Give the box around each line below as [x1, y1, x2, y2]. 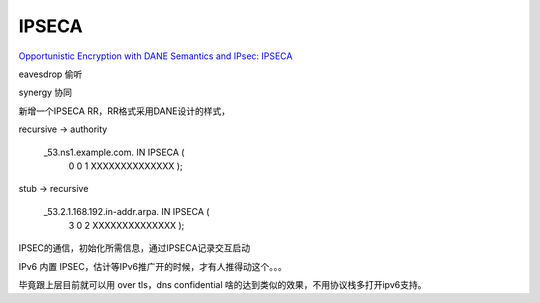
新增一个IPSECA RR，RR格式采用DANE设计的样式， [18, 105, 230, 117]
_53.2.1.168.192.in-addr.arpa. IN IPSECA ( [43, 205, 210, 217]
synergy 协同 [18, 86, 73, 99]
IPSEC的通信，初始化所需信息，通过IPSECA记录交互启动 [18, 242, 251, 254]
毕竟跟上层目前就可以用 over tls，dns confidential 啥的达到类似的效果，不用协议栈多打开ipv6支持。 [18, 279, 427, 291]
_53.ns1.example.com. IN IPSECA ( [43, 146, 185, 158]
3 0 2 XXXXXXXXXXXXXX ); [68, 220, 185, 232]
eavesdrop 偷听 [18, 68, 83, 80]
